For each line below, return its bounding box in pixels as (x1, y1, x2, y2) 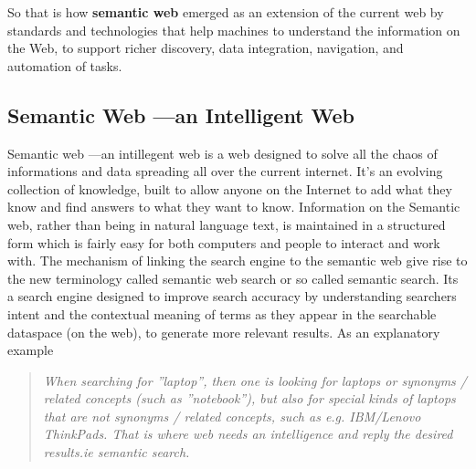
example (7, 340, 54, 360)
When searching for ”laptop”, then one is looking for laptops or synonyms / (43, 370, 467, 390)
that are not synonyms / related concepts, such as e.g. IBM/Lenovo (43, 406, 421, 425)
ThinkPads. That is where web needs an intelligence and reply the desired (43, 424, 453, 443)
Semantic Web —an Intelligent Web (7, 100, 354, 129)
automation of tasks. (7, 56, 122, 75)
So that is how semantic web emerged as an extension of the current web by (7, 3, 444, 21)
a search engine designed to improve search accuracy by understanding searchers (7, 287, 457, 306)
